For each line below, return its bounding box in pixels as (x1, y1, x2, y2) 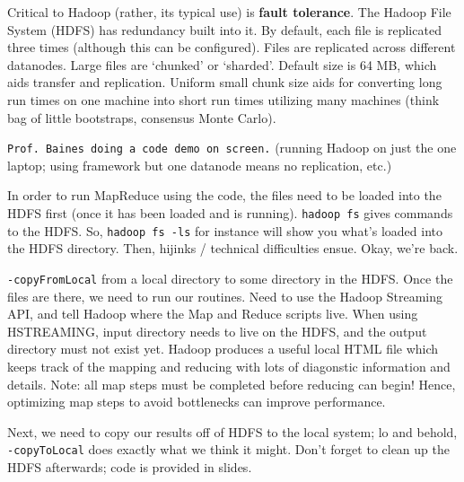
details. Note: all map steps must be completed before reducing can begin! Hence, (7, 374, 456, 393)
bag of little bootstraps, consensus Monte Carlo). (7, 108, 276, 127)
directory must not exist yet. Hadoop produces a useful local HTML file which (7, 339, 439, 358)
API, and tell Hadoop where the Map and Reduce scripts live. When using (7, 304, 418, 323)
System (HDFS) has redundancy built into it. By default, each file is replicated (7, 20, 442, 39)
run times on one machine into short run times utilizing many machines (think (7, 90, 440, 109)
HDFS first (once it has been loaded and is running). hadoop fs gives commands (7, 204, 453, 222)
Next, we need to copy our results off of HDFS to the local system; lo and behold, (7, 422, 458, 441)
